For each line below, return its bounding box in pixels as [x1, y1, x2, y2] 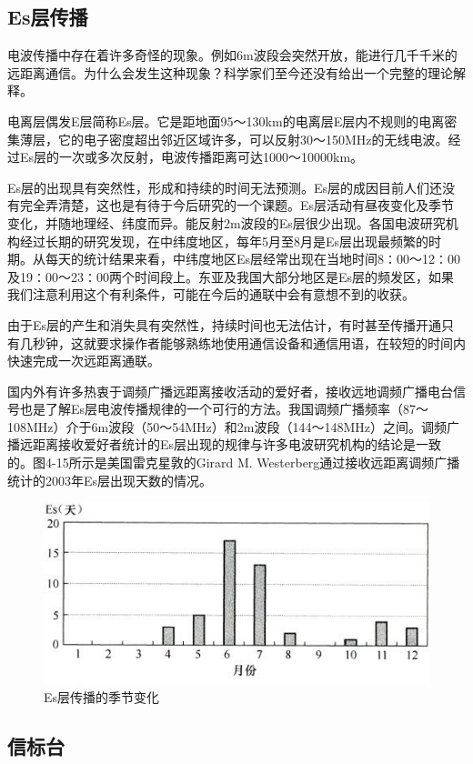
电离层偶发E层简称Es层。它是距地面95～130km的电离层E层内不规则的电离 [7, 111, 445, 130]
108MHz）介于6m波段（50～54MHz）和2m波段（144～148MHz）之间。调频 [7, 417, 447, 436]
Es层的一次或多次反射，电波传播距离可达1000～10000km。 [19, 147, 364, 166]
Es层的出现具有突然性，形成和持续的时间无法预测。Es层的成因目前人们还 [7, 177, 443, 196]
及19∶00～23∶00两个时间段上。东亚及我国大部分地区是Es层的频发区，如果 [7, 266, 455, 286]
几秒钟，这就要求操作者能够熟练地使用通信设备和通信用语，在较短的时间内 [19, 333, 466, 352]
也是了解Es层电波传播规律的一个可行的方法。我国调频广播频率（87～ [19, 399, 429, 418]
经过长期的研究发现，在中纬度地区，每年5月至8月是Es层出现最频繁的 [19, 231, 429, 250]
